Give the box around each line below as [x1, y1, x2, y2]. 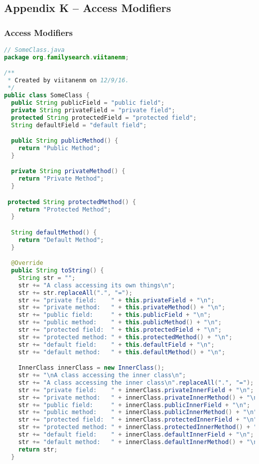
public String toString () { [11, 267, 104, 274]
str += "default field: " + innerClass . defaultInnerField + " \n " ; [18, 431, 254, 439]
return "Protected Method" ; [18, 206, 111, 213]
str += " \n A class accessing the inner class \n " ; [18, 372, 186, 379]
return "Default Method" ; [18, 236, 104, 243]
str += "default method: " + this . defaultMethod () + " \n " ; [18, 348, 226, 356]
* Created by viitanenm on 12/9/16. [7, 77, 129, 84]
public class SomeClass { [4, 92, 90, 99]
